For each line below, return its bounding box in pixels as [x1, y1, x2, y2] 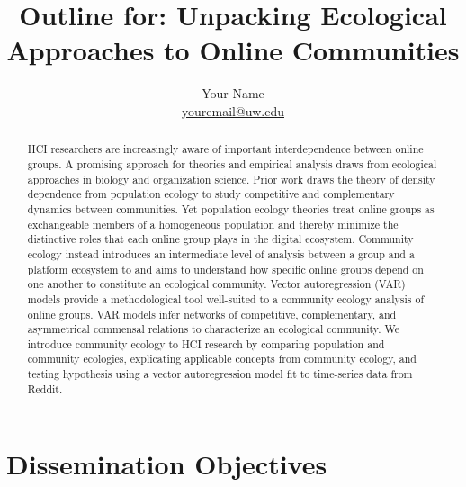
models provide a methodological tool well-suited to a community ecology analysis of [27, 291, 425, 306]
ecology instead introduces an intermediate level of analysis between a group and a [27, 246, 415, 261]
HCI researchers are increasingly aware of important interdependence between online [27, 141, 424, 157]
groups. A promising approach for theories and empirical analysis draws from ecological [27, 156, 437, 171]
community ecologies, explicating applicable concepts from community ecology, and [27, 351, 417, 366]
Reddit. [27, 381, 63, 396]
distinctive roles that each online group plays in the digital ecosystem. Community [27, 231, 414, 247]
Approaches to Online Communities [6, 32, 460, 68]
